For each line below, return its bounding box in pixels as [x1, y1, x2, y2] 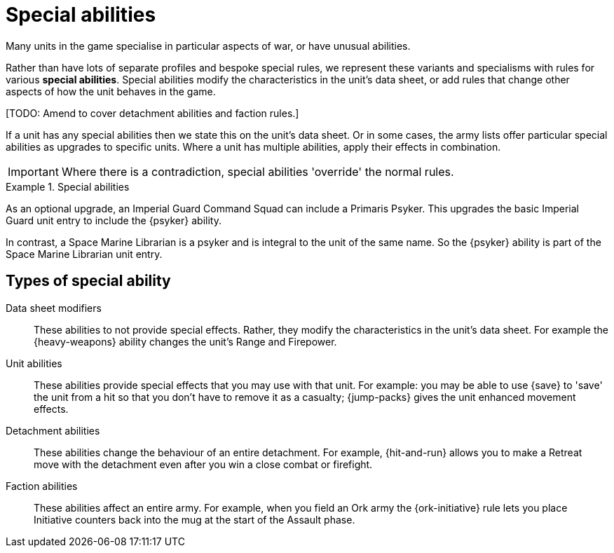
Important [8, 164, 59, 179]
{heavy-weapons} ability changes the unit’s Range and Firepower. [34, 335, 337, 348]
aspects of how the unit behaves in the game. [6, 85, 216, 97]
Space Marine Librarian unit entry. [6, 247, 163, 260]
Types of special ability [6, 272, 171, 290]
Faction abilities [6, 479, 78, 492]
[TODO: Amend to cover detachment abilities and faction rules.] [6, 107, 299, 119]
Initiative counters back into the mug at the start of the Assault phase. [34, 513, 355, 526]
